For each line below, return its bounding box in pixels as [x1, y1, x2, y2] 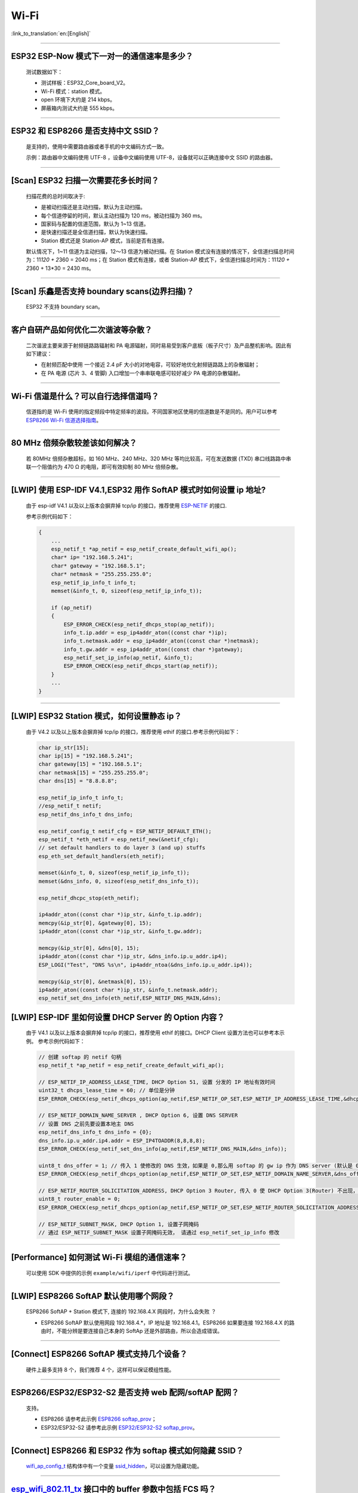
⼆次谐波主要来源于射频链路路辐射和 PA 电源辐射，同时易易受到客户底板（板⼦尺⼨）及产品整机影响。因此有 [26, 342, 292, 349]
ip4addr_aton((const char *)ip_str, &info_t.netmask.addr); [38, 986, 218, 993]
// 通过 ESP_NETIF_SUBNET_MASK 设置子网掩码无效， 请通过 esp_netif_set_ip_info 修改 [38, 1229, 280, 1236]
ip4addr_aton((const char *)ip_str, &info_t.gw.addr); [38, 928, 202, 935]
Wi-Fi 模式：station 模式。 [41, 87, 106, 95]
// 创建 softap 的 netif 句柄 [38, 1053, 122, 1060]
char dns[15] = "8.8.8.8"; [38, 778, 118, 785]
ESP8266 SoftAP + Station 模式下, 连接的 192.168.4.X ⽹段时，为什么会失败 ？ [26, 1308, 217, 1315]
